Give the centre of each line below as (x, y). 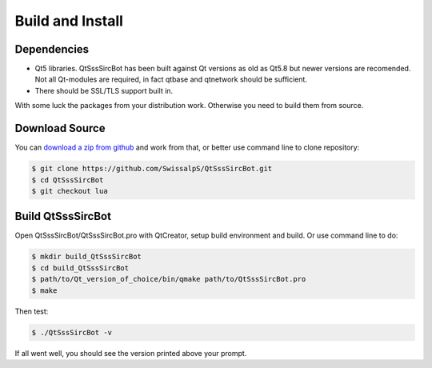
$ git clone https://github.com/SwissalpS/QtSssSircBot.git (152, 169)
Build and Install (69, 21)
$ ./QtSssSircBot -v (72, 332)
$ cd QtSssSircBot (68, 180)
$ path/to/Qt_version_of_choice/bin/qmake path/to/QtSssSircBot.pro (169, 279)
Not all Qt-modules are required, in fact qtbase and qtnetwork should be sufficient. (171, 79)
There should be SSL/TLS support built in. (104, 90)
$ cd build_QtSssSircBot (80, 268)
